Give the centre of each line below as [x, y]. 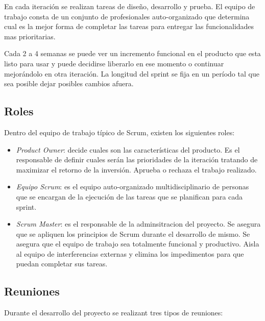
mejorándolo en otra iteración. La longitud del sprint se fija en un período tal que [132, 73]
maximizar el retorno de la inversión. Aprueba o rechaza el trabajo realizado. [136, 169]
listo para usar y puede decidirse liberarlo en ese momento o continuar [114, 63]
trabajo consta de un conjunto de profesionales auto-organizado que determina [127, 16]
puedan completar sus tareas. [62, 264]
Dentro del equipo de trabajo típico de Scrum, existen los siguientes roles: [119, 132]
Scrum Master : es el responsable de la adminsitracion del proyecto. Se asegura [138, 224]
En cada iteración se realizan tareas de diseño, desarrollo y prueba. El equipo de [130, 6]
